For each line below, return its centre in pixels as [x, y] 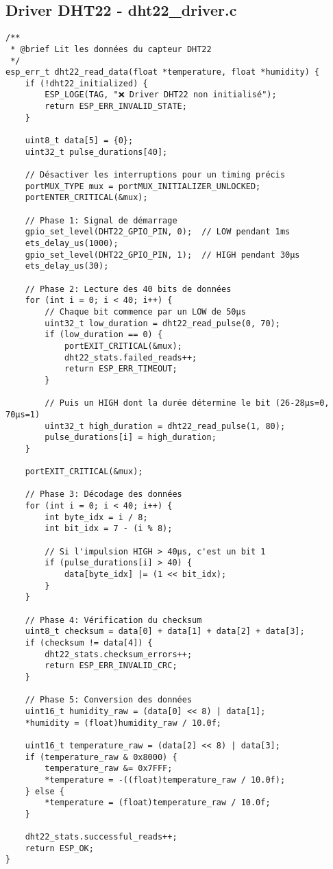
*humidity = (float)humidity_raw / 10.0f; [123, 723]
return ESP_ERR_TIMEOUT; [121, 369]
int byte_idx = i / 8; [96, 517]
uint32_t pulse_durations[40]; [96, 152]
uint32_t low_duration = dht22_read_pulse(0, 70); [162, 323]
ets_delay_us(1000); [72, 244]
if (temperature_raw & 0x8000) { [101, 757]
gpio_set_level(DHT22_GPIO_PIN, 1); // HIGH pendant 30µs [162, 255]
